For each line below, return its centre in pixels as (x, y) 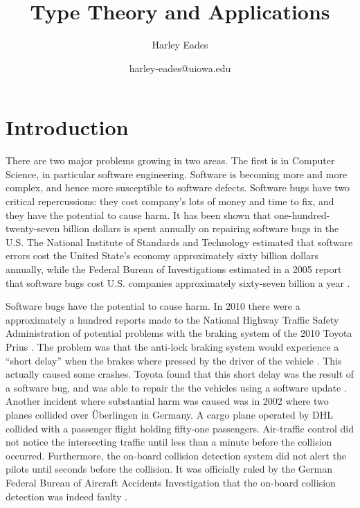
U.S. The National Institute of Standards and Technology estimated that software (179, 242)
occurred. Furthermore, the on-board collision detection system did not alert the (176, 455)
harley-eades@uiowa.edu (180, 68)
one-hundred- (302, 214)
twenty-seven (33, 228)
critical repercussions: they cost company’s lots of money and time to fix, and (170, 201)
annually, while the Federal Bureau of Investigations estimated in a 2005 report (174, 269)
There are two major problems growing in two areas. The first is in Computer (170, 160)
